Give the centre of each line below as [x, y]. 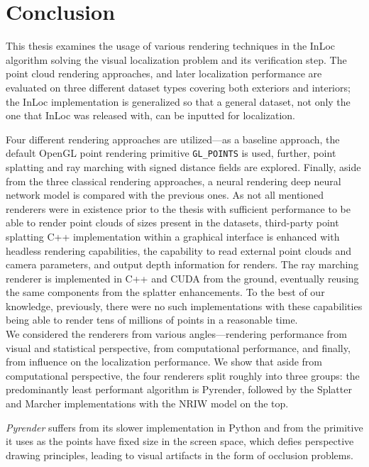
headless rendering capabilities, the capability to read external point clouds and [179, 250]
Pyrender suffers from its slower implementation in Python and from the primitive [184, 427]
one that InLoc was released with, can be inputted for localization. [150, 115]
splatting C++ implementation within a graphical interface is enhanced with [173, 236]
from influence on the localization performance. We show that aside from [164, 362]
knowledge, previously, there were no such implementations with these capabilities [184, 306]
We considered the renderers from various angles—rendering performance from [177, 334]
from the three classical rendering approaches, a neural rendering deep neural [174, 181]
